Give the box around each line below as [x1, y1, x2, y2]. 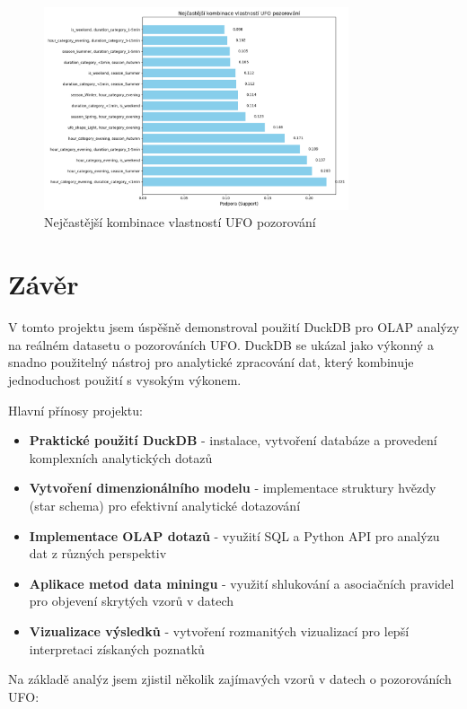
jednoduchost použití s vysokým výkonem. [8, 370, 242, 389]
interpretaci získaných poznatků [29, 639, 205, 658]
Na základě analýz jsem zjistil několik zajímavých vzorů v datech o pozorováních [8, 670, 452, 688]
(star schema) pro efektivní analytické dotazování [29, 495, 301, 514]
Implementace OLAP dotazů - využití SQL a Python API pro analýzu [29, 526, 440, 545]
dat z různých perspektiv [29, 544, 167, 563]
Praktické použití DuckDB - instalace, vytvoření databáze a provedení [29, 431, 437, 450]
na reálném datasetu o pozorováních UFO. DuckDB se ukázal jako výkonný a [8, 335, 434, 354]
